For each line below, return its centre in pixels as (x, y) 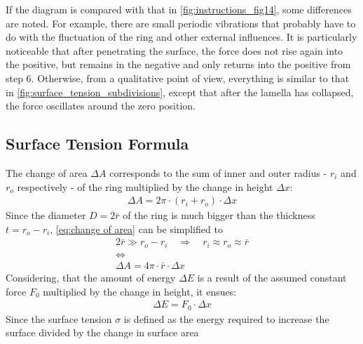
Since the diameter (46, 215)
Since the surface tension (59, 318)
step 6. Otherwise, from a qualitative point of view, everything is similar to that (178, 78)
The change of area (47, 172)
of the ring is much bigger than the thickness (219, 215)
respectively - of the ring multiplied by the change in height (145, 186)
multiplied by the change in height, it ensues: (140, 291)
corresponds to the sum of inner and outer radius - (218, 172)
